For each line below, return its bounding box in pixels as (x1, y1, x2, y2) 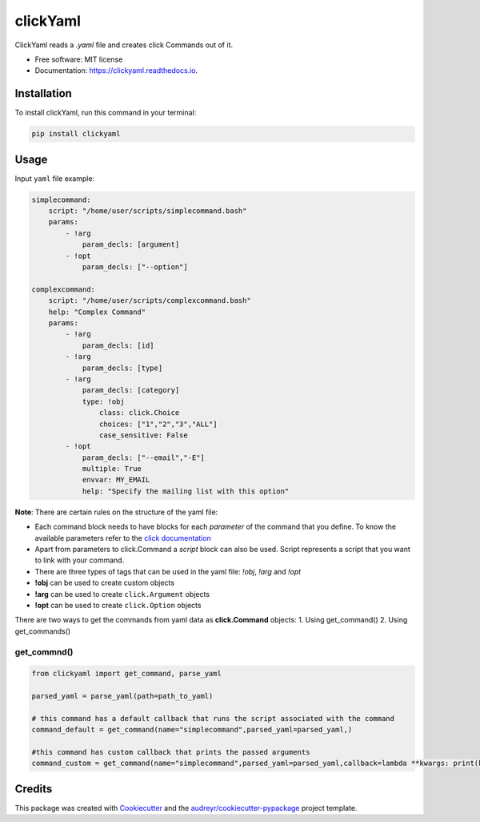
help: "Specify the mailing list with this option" (82, 486, 290, 496)
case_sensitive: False (98, 430, 188, 440)
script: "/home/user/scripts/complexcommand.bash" (48, 296, 251, 305)
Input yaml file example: (14, 173, 95, 183)
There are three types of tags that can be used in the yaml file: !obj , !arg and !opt (34, 566, 302, 576)
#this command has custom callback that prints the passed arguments (31, 747, 310, 757)
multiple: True (82, 465, 142, 473)
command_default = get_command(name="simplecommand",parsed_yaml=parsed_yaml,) (31, 725, 353, 735)
